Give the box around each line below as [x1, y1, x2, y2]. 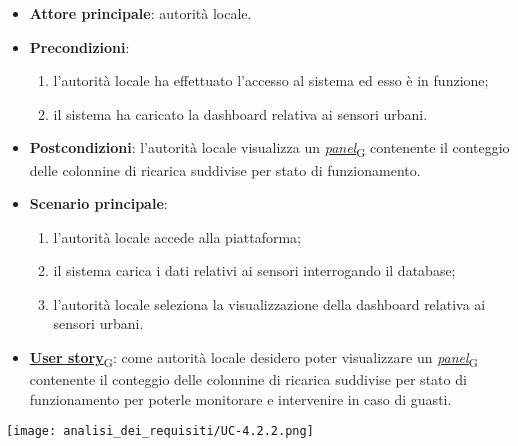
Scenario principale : [29, 193, 168, 214]
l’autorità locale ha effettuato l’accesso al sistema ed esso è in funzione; [53, 70, 489, 91]
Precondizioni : [29, 36, 130, 57]
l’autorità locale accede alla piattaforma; [53, 226, 302, 247]
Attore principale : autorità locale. [29, 3, 252, 23]
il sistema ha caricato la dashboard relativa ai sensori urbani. [53, 103, 428, 124]
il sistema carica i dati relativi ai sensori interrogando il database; [53, 260, 456, 281]
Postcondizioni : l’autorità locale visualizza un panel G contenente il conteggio [29, 137, 510, 161]
